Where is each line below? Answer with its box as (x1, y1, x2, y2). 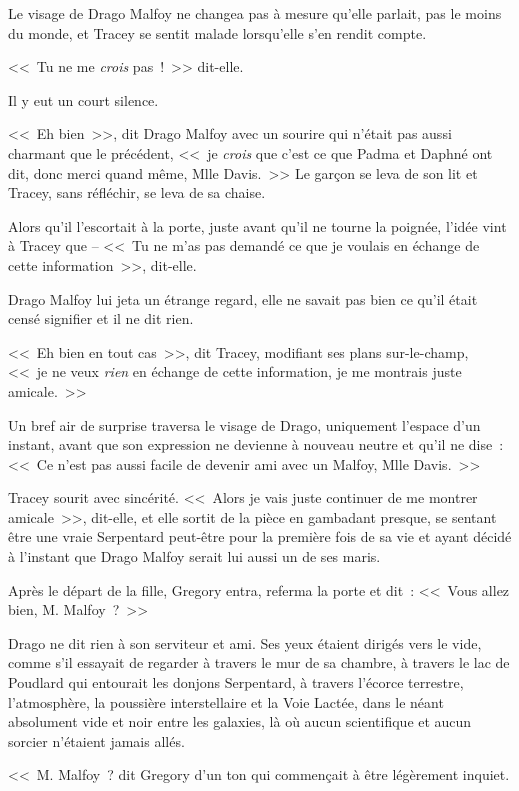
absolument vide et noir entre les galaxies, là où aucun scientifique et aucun (8, 711, 472, 732)
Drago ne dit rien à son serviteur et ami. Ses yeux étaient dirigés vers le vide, (8, 632, 482, 653)
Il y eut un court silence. (8, 89, 159, 110)
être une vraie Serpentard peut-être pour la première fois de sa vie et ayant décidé (8, 526, 512, 547)
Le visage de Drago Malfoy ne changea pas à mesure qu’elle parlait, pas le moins (8, 3, 502, 23)
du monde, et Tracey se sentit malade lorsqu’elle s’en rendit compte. (8, 22, 427, 43)
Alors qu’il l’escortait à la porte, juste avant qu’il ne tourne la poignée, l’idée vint (8, 215, 507, 236)
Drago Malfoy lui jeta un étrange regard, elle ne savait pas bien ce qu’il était (8, 288, 478, 309)
